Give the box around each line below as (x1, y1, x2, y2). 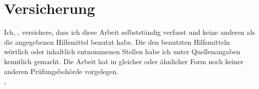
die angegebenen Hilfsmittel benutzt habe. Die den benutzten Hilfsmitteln (4, 36, 230, 47)
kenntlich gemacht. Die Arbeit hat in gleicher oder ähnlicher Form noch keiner (4, 56, 244, 66)
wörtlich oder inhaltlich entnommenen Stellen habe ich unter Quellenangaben (4, 46, 241, 57)
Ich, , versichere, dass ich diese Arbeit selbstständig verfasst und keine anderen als (4, 27, 255, 37)
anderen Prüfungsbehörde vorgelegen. (4, 66, 119, 76)
